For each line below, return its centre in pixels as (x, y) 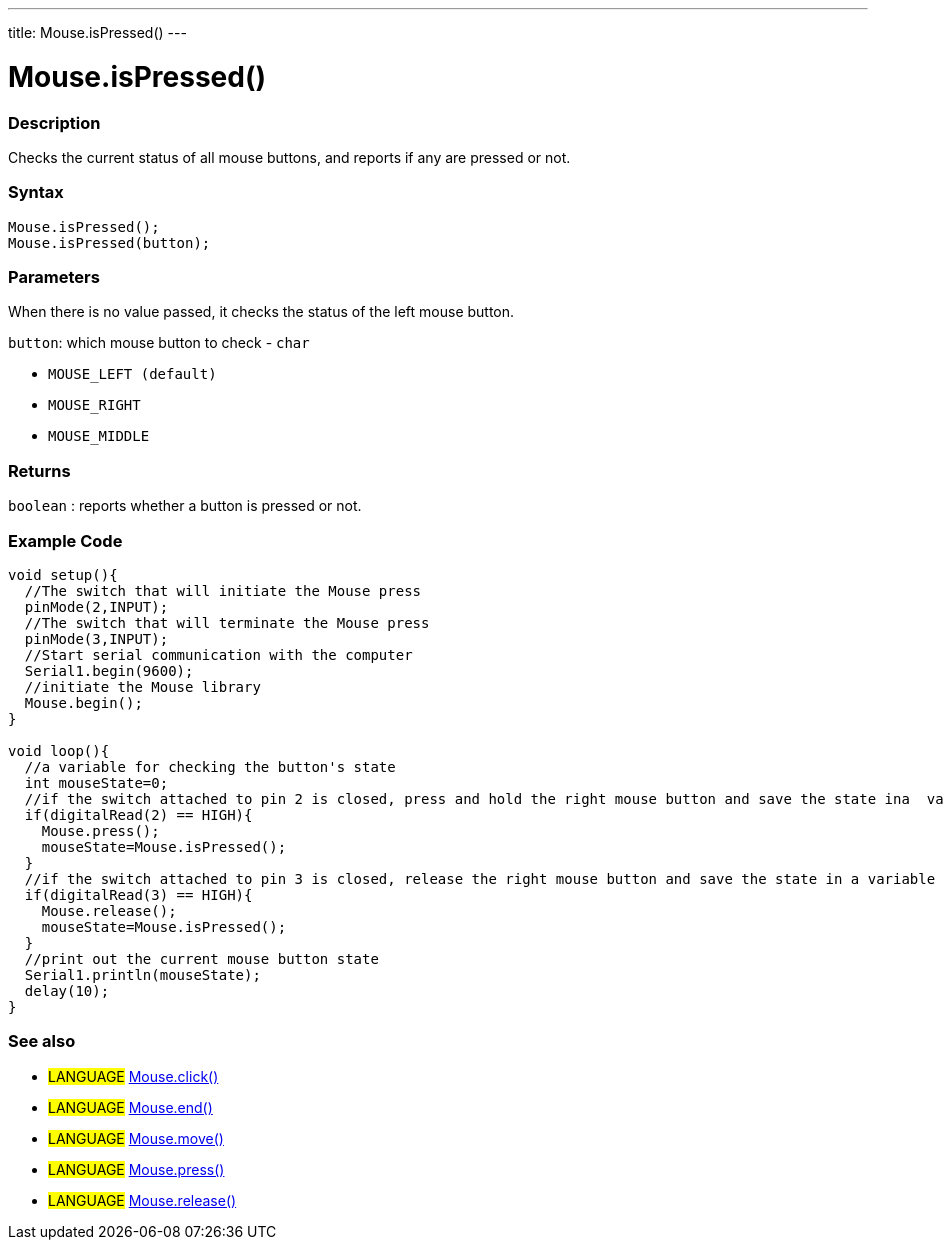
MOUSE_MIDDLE (99, 436)
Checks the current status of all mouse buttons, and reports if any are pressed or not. (289, 157)
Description (54, 122)
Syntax (36, 192)
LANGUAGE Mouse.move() (136, 1138)
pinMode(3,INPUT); (96, 638)
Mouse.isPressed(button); (109, 242)
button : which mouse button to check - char (159, 343)
